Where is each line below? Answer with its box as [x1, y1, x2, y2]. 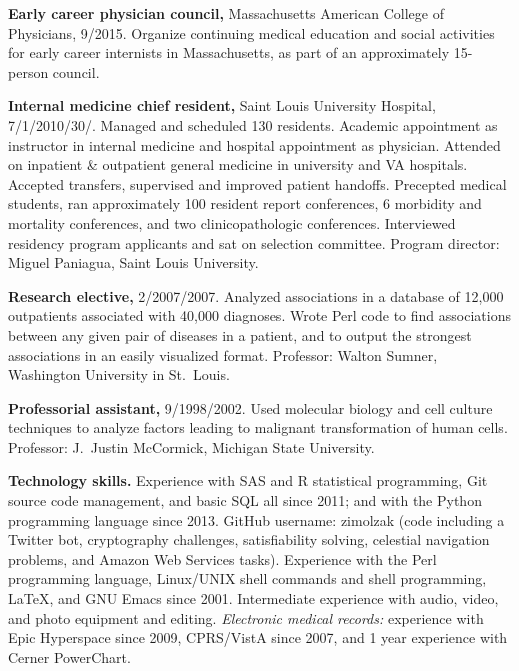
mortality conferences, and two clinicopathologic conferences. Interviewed [8, 212, 456, 233]
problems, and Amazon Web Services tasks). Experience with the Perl [8, 548, 437, 569]
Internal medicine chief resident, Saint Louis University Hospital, [8, 95, 436, 116]
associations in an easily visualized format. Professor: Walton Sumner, [8, 344, 438, 365]
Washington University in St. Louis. [8, 364, 230, 385]
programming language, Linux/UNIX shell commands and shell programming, [8, 568, 487, 589]
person [8, 61, 49, 82]
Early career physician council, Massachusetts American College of [8, 3, 444, 23]
